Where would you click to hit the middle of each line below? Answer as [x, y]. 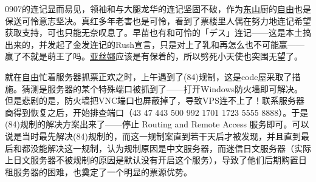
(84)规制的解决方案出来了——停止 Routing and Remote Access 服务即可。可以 [157, 124]
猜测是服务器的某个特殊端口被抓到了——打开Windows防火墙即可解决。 [162, 88]
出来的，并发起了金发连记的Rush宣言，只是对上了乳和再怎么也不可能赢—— [155, 44]
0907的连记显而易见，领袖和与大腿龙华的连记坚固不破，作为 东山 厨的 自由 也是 [158, 8]
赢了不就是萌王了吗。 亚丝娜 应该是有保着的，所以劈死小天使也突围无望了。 [154, 56]
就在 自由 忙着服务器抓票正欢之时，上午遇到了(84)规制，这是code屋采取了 [149, 76]
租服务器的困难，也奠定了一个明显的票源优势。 [98, 171]
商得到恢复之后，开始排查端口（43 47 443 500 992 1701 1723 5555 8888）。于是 [157, 112]
